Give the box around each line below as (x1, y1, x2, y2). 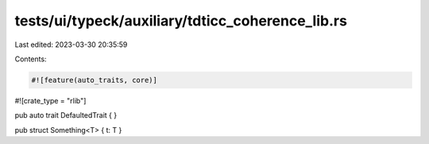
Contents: (14, 54, 47, 64)
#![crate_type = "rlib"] (14, 95, 87, 105)
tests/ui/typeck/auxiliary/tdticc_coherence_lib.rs (14, 12, 347, 29)
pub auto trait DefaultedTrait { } (14, 111, 118, 120)
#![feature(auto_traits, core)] (31, 76, 158, 84)
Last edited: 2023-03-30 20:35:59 (14, 40, 128, 49)
